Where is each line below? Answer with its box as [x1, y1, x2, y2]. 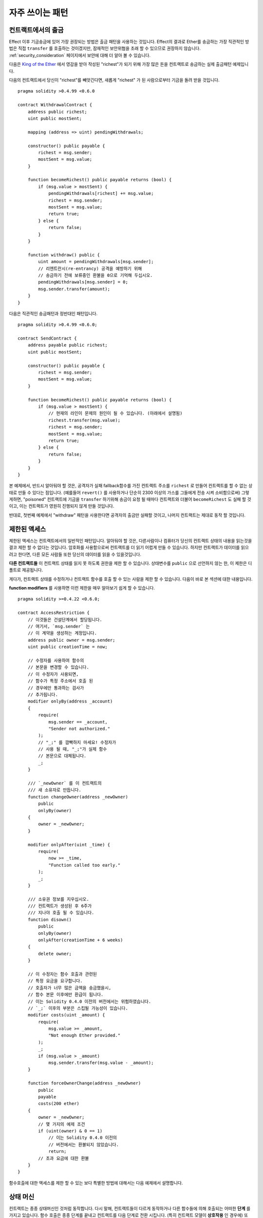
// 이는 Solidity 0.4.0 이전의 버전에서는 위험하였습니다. [27, 999, 151, 1004]
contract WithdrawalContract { [18, 102, 93, 108]
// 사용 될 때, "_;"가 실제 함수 [38, 746, 107, 752]
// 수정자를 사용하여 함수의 [27, 658, 84, 663]
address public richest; [27, 109, 87, 114]
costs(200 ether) [38, 1101, 80, 1106]
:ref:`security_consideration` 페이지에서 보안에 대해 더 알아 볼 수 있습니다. [9, 52, 151, 58]
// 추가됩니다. [27, 692, 58, 697]
